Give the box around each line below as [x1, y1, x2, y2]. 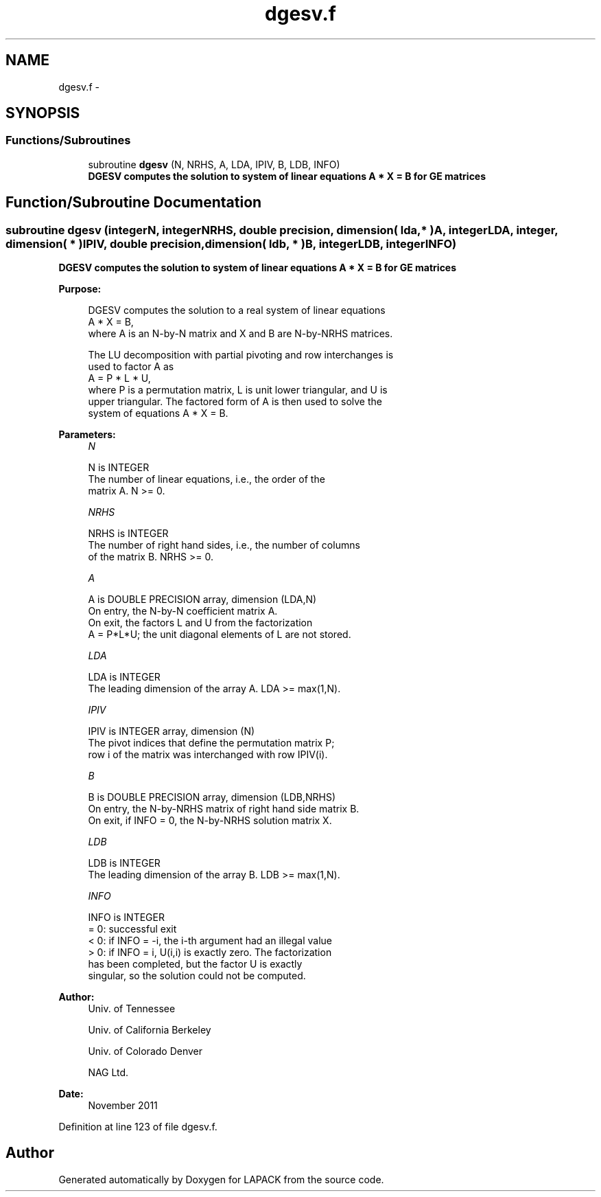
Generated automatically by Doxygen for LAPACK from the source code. [58, 1173, 384, 1185]
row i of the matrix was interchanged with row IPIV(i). [88, 749, 328, 761]
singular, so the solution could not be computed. [88, 970, 306, 982]
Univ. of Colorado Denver [88, 1045, 203, 1058]
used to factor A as [88, 361, 174, 373]
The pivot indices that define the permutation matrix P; [88, 737, 335, 749]
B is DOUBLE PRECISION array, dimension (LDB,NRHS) [88, 791, 336, 803]
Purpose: [58, 283, 102, 295]
